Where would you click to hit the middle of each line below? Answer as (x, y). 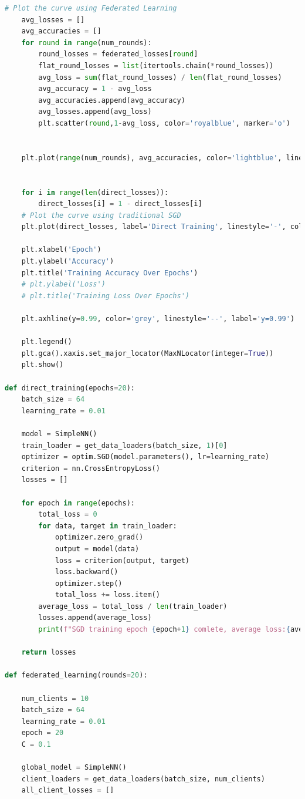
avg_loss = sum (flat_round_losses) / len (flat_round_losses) (160, 77)
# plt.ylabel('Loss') (63, 284)
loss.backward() (87, 572)
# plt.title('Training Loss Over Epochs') (105, 296)
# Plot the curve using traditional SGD (101, 215)
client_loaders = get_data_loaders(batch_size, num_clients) (143, 779)
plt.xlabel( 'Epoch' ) (61, 250)
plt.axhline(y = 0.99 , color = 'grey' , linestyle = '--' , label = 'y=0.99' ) (158, 319)
